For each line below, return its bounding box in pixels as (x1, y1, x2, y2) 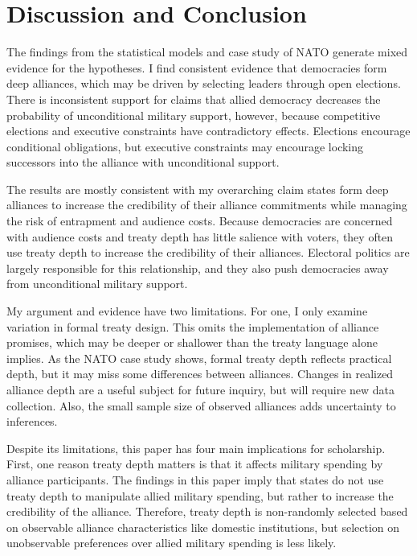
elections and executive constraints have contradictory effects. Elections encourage (6, 122, 411, 139)
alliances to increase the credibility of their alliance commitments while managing (6, 196, 407, 213)
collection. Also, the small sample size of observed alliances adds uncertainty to (6, 397, 396, 414)
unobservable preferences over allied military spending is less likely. (6, 534, 337, 551)
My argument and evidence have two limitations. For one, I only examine (6, 303, 368, 319)
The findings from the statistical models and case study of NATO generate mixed (6, 43, 408, 60)
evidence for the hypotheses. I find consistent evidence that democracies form (6, 59, 387, 76)
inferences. (6, 413, 58, 430)
